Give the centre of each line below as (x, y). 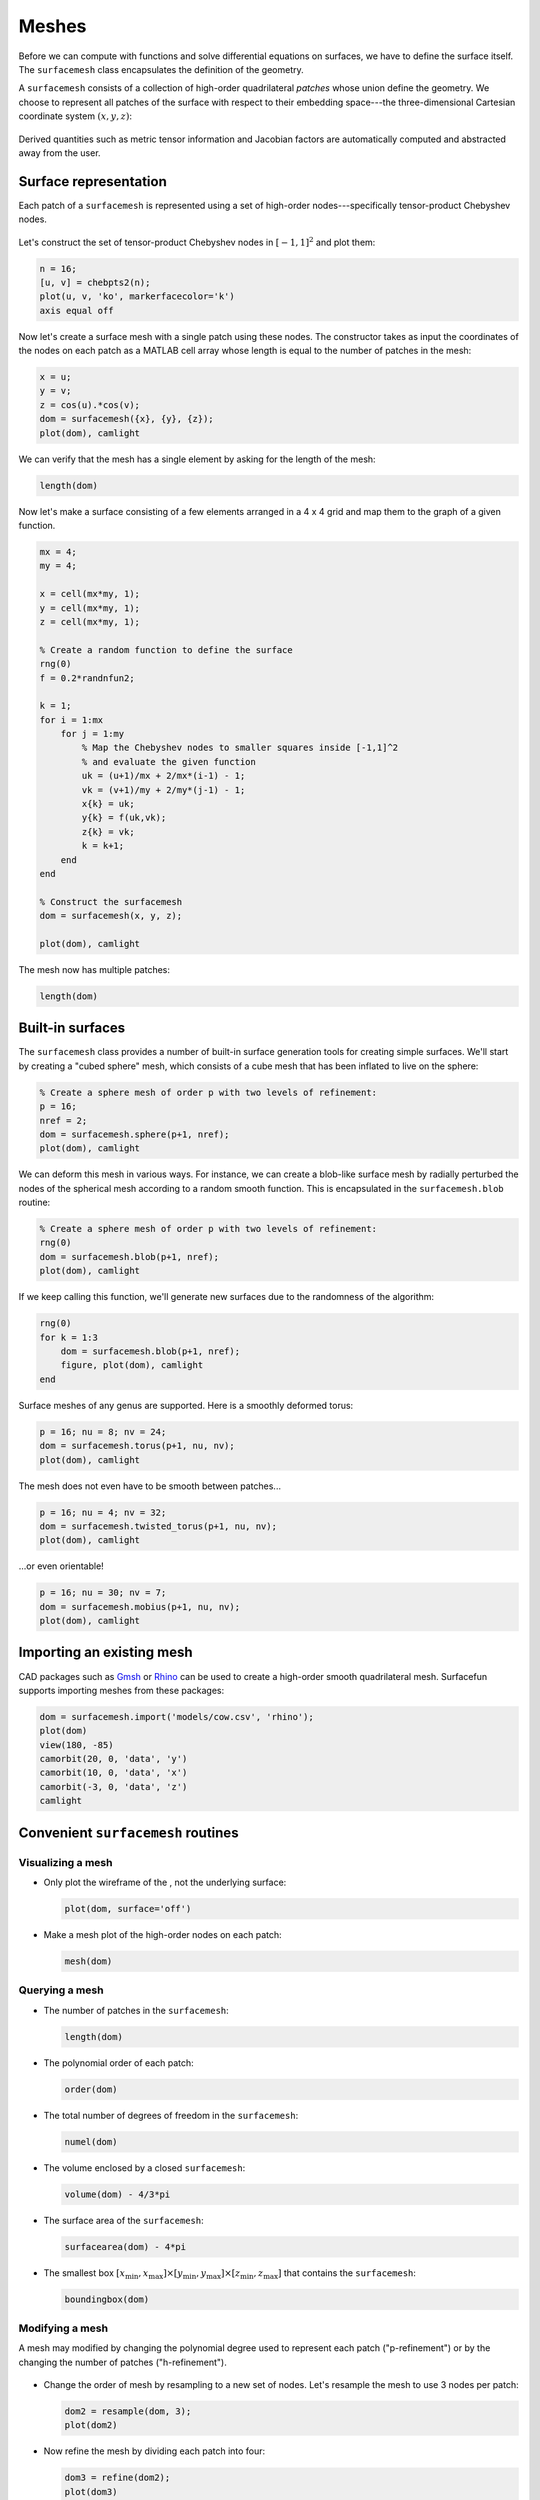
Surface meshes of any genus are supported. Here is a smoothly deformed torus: (186, 1405)
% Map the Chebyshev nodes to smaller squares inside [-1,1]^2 (240, 748)
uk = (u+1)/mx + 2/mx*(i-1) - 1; (163, 776)
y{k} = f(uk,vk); (124, 818)
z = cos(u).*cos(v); (89, 404)
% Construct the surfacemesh (111, 901)
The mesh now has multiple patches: (94, 969)
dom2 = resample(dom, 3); (128, 2411)
